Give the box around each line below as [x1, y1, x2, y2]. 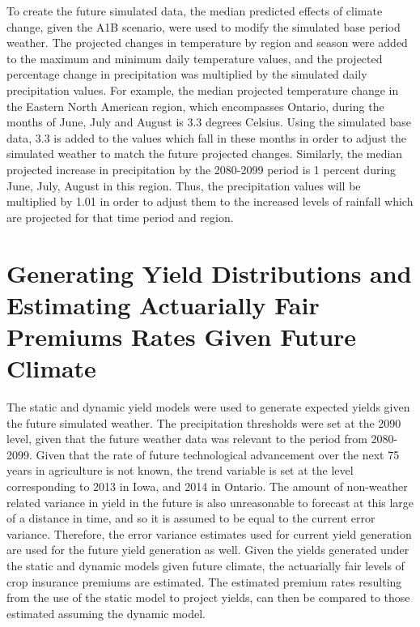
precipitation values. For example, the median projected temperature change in [6, 81, 399, 98]
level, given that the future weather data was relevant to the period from [6, 430, 367, 447]
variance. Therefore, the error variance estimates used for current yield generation [6, 525, 412, 542]
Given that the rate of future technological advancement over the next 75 [36, 446, 400, 463]
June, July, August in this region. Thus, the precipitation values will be [6, 177, 361, 194]
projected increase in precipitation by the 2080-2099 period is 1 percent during [6, 160, 397, 177]
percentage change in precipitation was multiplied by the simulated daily [6, 66, 367, 83]
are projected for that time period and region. [6, 208, 234, 225]
